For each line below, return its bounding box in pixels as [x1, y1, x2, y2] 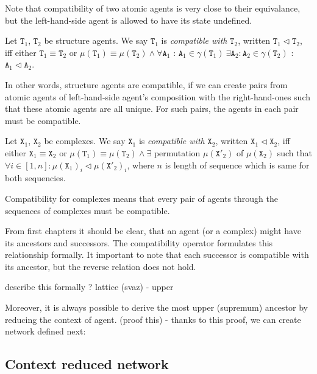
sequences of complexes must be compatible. [5, 204, 170, 216]
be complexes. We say [44, 134, 126, 147]
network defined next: [5, 325, 86, 338]
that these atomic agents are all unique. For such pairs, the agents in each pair [5, 102, 299, 115]
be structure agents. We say [44, 34, 148, 47]
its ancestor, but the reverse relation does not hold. [5, 260, 196, 272]
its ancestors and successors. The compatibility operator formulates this [5, 236, 273, 249]
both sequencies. [5, 171, 66, 184]
